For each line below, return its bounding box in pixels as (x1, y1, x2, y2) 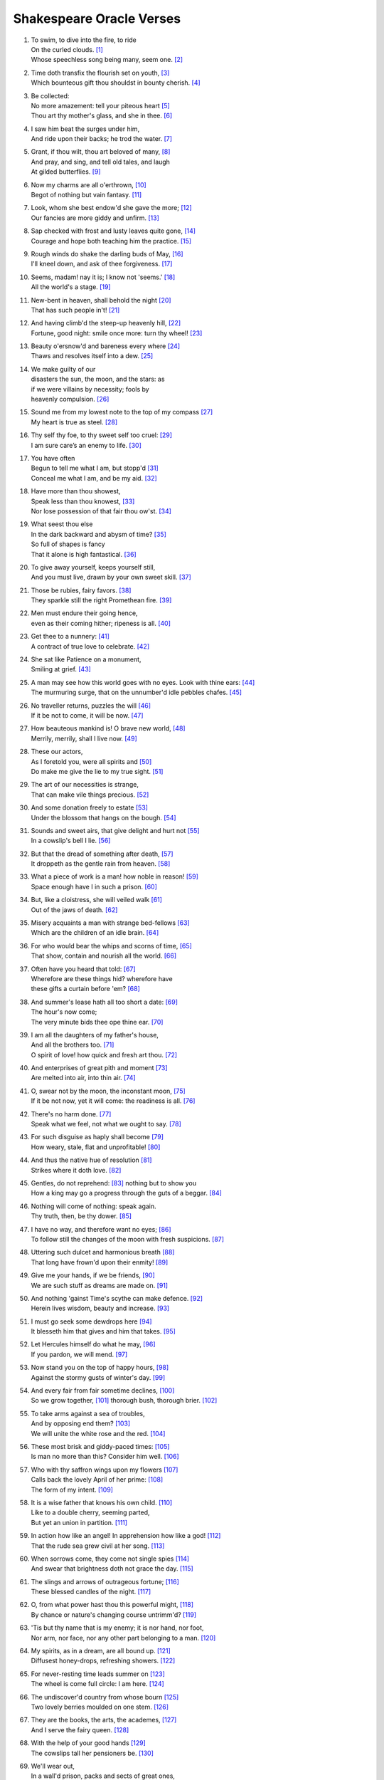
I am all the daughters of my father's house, (31, 1030, 159, 1039)
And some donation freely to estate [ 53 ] (31, 803, 149, 812)
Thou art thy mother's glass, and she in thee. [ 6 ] (31, 111, 173, 120)
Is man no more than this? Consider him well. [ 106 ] (31, 1452, 179, 1461)
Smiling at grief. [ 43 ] (31, 665, 92, 674)
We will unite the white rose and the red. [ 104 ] (31, 1429, 166, 1438)
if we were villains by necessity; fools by (31, 384, 149, 393)
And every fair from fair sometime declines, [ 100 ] (31, 1386, 175, 1395)
